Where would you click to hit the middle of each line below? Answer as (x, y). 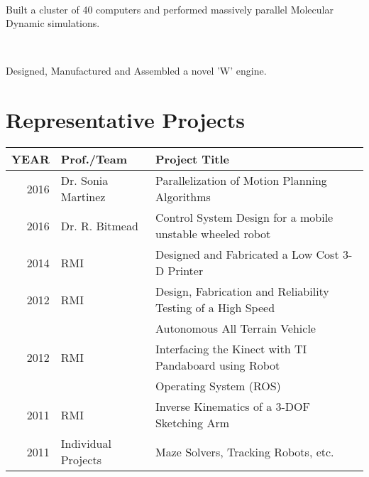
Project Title (192, 159)
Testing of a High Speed (215, 308)
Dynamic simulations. (53, 23)
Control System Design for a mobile (244, 218)
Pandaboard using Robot (217, 365)
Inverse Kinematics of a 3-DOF (232, 407)
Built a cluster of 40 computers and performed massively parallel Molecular (170, 9)
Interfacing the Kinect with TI (231, 349)
